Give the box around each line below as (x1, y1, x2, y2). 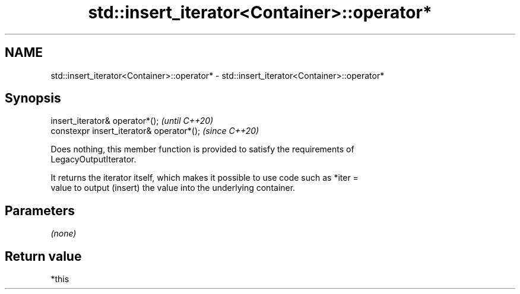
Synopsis (5, 91, 61, 106)
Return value (5, 248, 82, 264)
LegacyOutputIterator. (50, 154, 137, 165)
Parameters (5, 203, 75, 218)
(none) (50, 228, 77, 239)
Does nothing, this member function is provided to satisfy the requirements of (50, 144, 354, 155)
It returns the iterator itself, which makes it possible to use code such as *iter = (50, 172, 359, 183)
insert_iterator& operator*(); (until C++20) (50, 116, 214, 126)
